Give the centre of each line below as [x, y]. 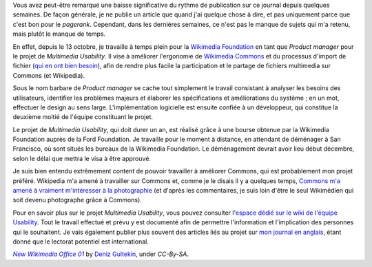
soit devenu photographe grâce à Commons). [77, 200]
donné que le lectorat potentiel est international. [81, 242]
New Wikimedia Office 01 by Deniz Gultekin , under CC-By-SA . [101, 254]
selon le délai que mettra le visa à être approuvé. [82, 158]
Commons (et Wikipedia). [49, 75]
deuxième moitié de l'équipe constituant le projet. [83, 117]
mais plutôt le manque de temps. [59, 34]
